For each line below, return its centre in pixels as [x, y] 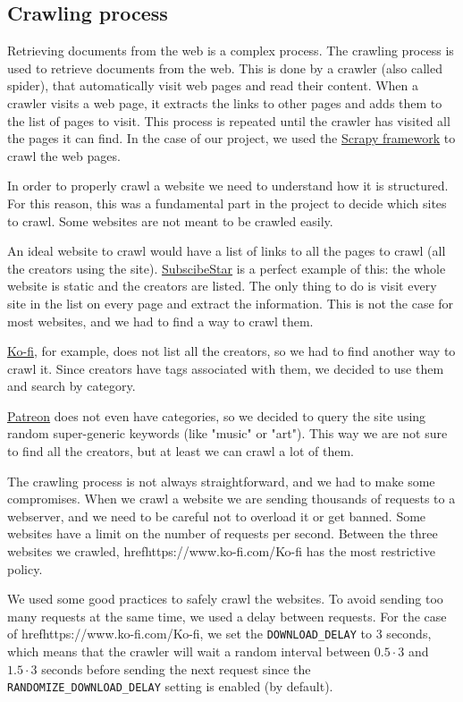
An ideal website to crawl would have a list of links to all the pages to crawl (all [227, 251]
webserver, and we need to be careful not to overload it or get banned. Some [217, 516]
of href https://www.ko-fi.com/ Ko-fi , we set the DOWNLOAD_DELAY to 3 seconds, [219, 634]
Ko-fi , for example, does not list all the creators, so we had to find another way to [231, 351]
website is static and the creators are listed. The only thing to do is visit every [222, 286]
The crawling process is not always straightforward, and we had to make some [221, 481]
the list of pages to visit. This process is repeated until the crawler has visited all [229, 120]
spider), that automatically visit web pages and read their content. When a [213, 85]
